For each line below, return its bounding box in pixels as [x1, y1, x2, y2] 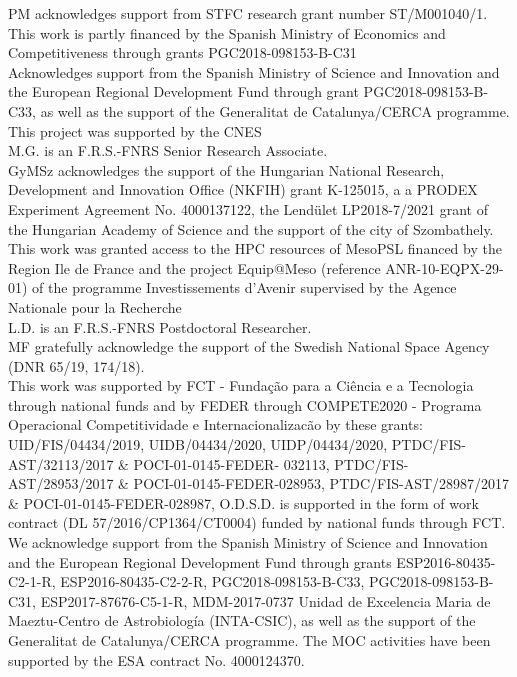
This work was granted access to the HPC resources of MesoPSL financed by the [8, 238, 502, 259]
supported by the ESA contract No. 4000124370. [8, 649, 305, 670]
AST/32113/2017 [8, 453, 114, 474]
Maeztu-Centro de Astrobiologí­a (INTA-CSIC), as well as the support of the [8, 610, 476, 631]
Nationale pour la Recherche [8, 296, 182, 317]
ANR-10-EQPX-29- [385, 257, 504, 278]
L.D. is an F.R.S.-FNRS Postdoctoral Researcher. [8, 316, 312, 337]
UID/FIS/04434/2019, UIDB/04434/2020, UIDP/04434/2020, [8, 434, 388, 455]
